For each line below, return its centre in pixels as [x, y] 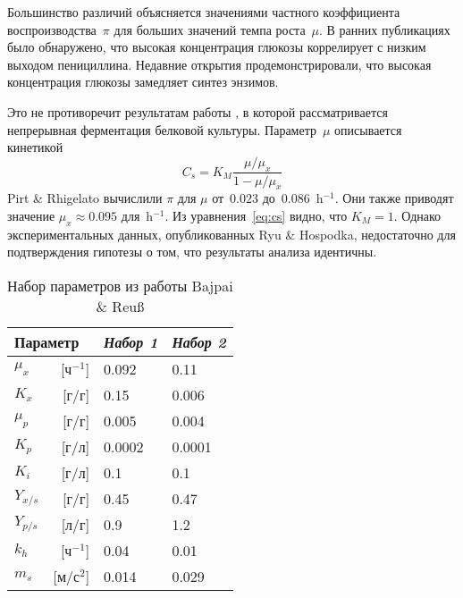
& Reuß [120, 306]
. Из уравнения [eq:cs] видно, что [256, 215]
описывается [368, 129]
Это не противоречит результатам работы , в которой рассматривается [198, 111]
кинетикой [35, 147]
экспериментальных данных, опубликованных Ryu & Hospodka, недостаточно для [231, 234]
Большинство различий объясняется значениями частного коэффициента [204, 12]
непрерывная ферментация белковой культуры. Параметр [162, 129]
